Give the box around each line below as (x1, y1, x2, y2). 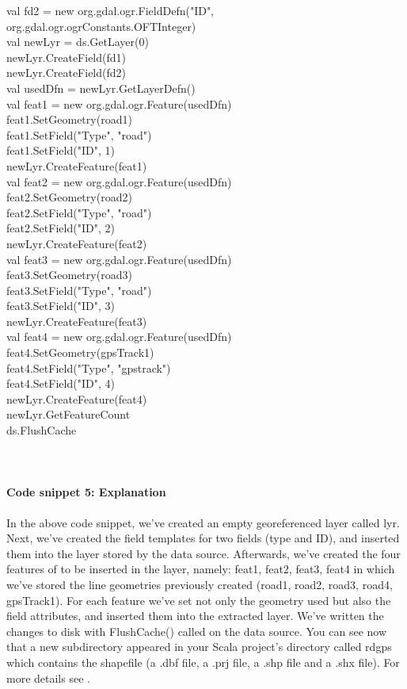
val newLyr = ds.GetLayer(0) (6, 33, 149, 50)
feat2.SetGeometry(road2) (6, 189, 132, 205)
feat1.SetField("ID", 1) (6, 142, 115, 159)
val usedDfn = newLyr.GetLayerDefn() (6, 79, 196, 96)
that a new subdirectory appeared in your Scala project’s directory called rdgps (6, 638, 392, 655)
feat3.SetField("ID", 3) (6, 297, 115, 314)
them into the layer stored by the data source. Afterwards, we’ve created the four (6, 545, 401, 561)
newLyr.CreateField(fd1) (6, 48, 126, 65)
